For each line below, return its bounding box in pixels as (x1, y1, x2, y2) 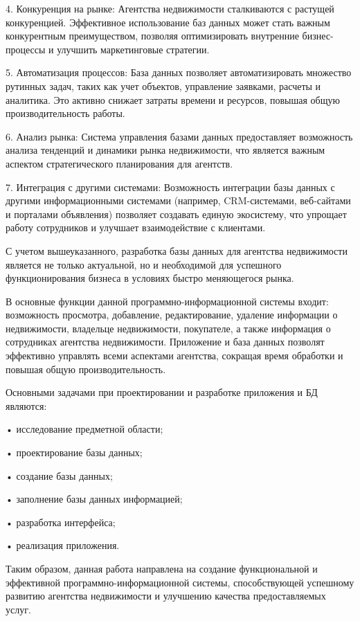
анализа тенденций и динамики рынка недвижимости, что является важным (6, 143, 325, 157)
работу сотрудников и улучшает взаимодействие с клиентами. (6, 220, 266, 235)
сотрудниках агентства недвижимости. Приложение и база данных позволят (6, 334, 325, 349)
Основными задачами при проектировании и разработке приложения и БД (6, 385, 318, 399)
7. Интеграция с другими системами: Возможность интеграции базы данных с (6, 179, 335, 194)
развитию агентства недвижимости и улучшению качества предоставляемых (6, 588, 326, 603)
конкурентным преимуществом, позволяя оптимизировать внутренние (6, 28, 299, 43)
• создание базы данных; (6, 468, 113, 483)
